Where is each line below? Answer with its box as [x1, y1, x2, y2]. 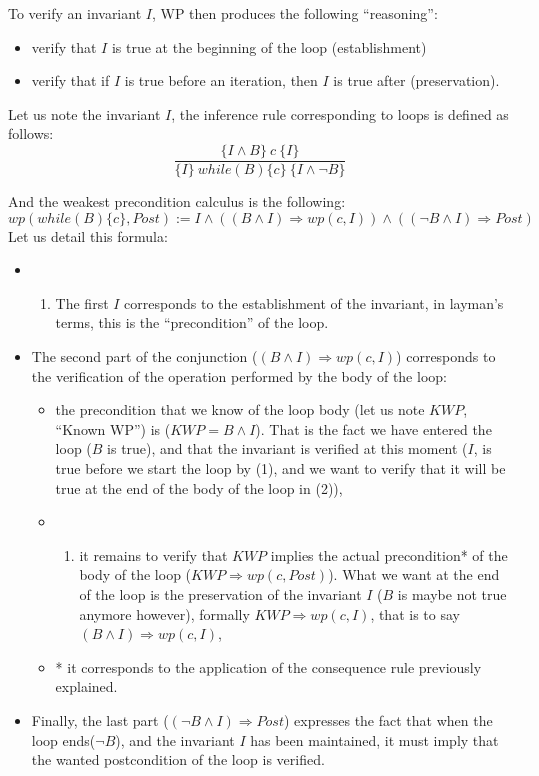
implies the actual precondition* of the [270, 544, 508, 565]
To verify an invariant [8, 3, 142, 23]
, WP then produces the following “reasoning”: [151, 3, 438, 23]
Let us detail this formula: [8, 225, 168, 246]
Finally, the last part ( [31, 709, 169, 730]
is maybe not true [397, 583, 507, 604]
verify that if [31, 70, 110, 91]
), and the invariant [115, 729, 235, 750]
